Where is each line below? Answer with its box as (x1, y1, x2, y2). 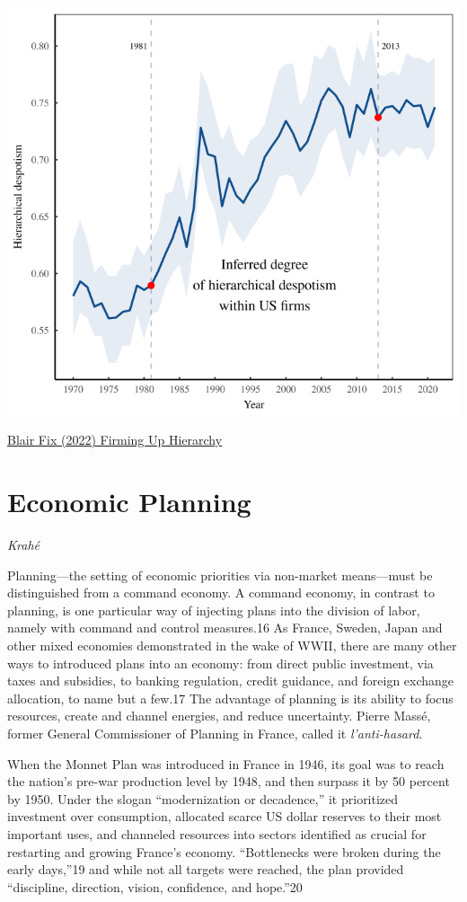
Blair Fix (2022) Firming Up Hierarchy (7, 430, 223, 449)
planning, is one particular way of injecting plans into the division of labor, (7, 600, 420, 619)
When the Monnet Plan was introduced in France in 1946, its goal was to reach (7, 754, 445, 773)
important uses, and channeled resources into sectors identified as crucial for (7, 824, 427, 843)
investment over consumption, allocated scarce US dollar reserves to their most (7, 807, 442, 826)
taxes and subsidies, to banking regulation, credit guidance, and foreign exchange (7, 671, 454, 690)
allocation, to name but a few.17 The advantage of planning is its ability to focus (7, 688, 454, 707)
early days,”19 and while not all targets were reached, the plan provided (7, 860, 404, 879)
